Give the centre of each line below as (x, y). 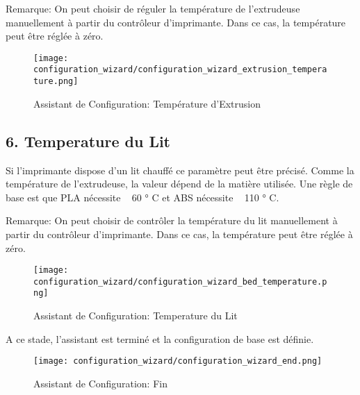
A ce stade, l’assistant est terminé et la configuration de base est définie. (160, 338)
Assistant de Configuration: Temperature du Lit (136, 316)
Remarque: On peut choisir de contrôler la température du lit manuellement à (172, 220)
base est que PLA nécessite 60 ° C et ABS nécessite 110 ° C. (142, 197)
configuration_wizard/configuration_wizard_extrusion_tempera (180, 70)
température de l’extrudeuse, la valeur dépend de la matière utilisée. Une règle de (179, 184)
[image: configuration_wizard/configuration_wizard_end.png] (178, 361)
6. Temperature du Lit (88, 141)
